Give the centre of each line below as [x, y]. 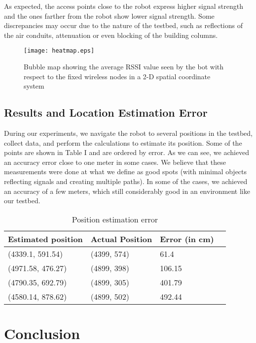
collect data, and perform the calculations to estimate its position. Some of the [123, 142]
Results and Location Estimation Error [106, 112]
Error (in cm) [187, 239]
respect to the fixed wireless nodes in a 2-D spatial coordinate [117, 76]
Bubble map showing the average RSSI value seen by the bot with [124, 67]
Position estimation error [115, 219]
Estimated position [45, 239]
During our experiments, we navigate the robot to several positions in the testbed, [128, 133]
